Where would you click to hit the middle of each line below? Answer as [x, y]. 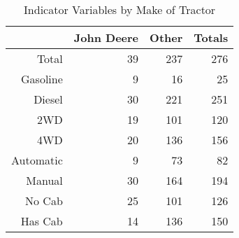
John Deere [106, 37]
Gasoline [42, 79]
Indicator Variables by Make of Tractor [120, 9]
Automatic [37, 160]
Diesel [48, 99]
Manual [44, 180]
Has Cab [42, 221]
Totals [211, 37]
